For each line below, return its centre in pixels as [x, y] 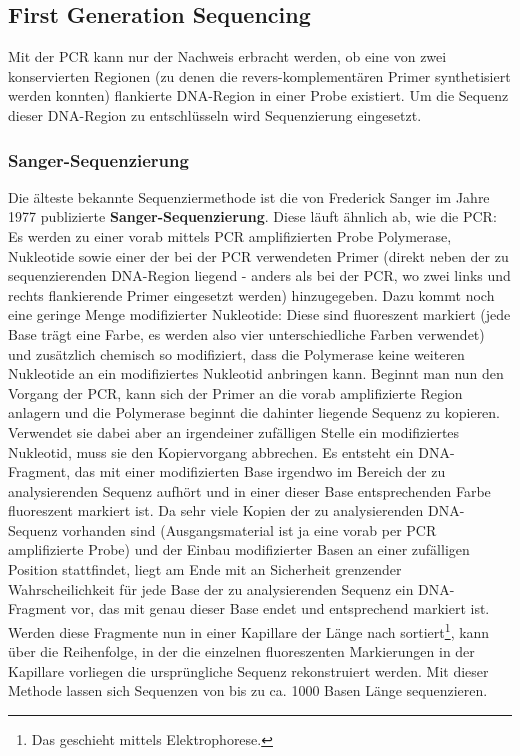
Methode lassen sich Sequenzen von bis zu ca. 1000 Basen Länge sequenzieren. [248, 690]
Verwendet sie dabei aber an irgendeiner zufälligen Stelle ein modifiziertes [234, 431]
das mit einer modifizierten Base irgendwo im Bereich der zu [260, 471]
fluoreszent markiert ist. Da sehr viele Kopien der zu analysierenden [216, 510]
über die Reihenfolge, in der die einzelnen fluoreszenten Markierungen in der [241, 651]
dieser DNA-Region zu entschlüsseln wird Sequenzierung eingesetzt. [215, 114]
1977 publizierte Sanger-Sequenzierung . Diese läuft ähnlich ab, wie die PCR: [252, 216]
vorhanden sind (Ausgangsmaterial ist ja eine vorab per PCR [249, 529]
